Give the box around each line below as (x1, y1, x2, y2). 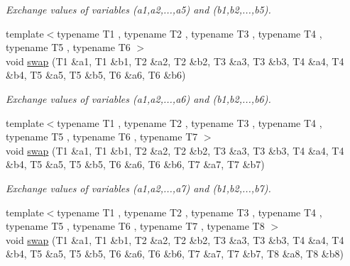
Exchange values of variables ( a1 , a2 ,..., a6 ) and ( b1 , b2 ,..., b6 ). (6, 91, 271, 106)
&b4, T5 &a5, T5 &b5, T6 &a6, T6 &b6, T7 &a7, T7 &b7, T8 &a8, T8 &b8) (6, 246, 344, 261)
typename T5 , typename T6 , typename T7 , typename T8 (6, 218, 265, 233)
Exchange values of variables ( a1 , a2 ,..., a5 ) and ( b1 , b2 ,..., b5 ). (6, 2, 271, 16)
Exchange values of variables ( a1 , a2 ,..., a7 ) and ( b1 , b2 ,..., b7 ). (6, 180, 271, 195)
